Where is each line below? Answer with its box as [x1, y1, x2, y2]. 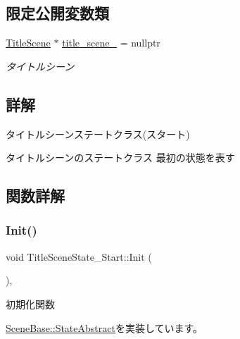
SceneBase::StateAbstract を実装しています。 [6, 320, 203, 335]
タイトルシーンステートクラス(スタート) [6, 126, 190, 141]
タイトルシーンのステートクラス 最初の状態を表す [6, 150, 235, 165]
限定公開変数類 [6, 2, 109, 24]
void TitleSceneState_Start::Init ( [6, 249, 152, 264]
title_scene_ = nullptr [62, 35, 160, 50]
